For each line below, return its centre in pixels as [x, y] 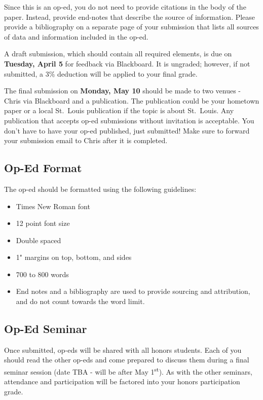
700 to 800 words [42, 274]
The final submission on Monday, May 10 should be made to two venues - [123, 91]
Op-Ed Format [43, 168]
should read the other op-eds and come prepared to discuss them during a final [127, 360]
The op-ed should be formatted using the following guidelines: [100, 189]
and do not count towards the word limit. [80, 301]
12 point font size [43, 223]
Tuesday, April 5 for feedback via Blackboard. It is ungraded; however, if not [127, 63]
